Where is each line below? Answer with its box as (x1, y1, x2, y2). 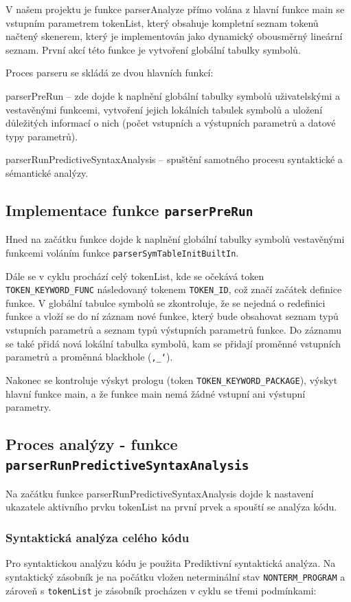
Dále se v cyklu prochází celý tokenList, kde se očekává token (5, 268, 264, 283)
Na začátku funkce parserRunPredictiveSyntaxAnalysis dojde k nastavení (5, 486, 314, 500)
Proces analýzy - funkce (5, 433, 178, 455)
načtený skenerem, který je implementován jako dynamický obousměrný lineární (5, 29, 343, 43)
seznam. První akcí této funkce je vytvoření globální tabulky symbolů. (5, 42, 301, 56)
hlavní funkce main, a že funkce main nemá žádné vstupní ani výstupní (5, 386, 306, 400)
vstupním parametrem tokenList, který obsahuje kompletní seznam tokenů (5, 15, 319, 30)
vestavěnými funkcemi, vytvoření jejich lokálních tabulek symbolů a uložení (5, 102, 323, 116)
